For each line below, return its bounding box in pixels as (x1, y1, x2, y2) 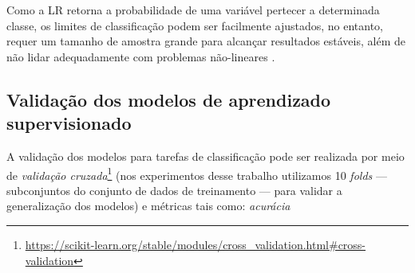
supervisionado (6, 111, 132, 135)
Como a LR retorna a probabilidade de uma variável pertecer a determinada (6, 2, 380, 18)
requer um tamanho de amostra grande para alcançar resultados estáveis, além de (6, 33, 405, 49)
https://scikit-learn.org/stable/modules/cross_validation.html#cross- (25, 236, 366, 252)
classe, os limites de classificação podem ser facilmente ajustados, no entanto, (6, 17, 383, 33)
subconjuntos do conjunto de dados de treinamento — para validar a (6, 181, 342, 198)
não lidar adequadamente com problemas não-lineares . (6, 48, 275, 64)
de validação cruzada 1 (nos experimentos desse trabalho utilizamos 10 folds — (6, 164, 387, 183)
